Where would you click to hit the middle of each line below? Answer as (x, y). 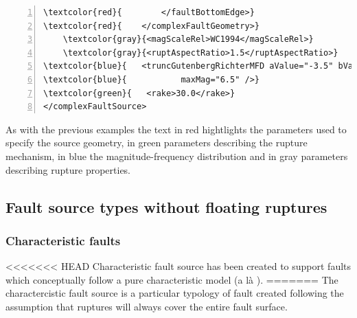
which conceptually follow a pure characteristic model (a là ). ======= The (172, 279)
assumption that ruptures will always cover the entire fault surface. (147, 306)
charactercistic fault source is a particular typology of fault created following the (175, 293)
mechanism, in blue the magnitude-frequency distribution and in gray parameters (177, 156)
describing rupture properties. (68, 169)
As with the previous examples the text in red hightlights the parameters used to (176, 129)
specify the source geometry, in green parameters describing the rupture (157, 143)
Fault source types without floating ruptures (166, 206)
